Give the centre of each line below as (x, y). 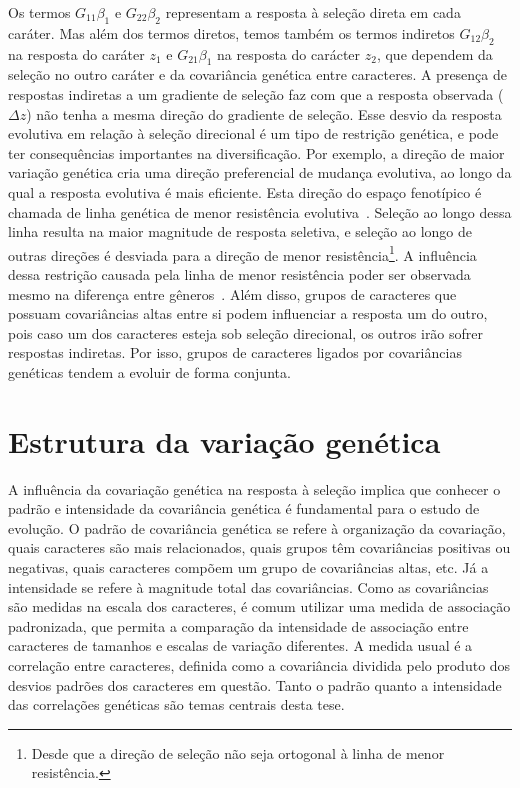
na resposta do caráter (76, 53)
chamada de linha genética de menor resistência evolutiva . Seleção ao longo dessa (260, 211)
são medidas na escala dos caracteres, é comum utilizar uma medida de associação (259, 606)
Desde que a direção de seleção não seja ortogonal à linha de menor (238, 752)
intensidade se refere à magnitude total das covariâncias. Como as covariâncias (248, 586)
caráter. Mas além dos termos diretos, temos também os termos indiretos (231, 32)
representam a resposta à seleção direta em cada (313, 12)
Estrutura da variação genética (224, 440)
